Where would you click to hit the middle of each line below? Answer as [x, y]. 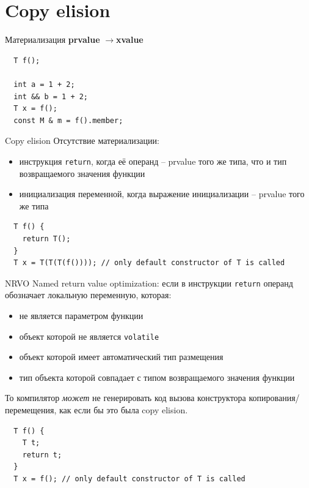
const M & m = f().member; [68, 120]
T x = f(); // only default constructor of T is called [129, 479]
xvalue [130, 39]
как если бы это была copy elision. [123, 409]
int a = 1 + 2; [44, 84]
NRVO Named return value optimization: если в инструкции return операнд [149, 283]
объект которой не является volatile [89, 336]
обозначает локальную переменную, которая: [88, 295]
